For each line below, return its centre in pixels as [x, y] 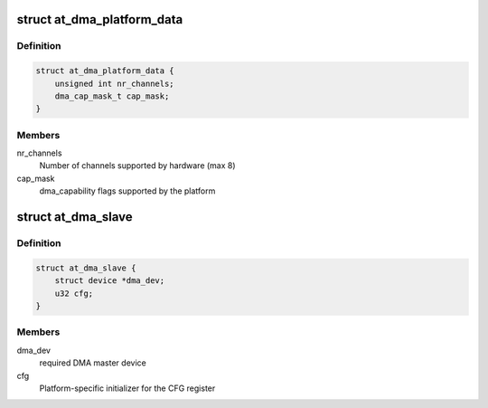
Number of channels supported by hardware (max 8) [137, 166]
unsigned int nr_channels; [115, 83]
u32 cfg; [74, 293]
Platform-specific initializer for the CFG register [127, 388]
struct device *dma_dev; [110, 281]
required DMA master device [93, 363]
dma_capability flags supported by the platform [127, 191]
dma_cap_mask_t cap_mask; [112, 96]
